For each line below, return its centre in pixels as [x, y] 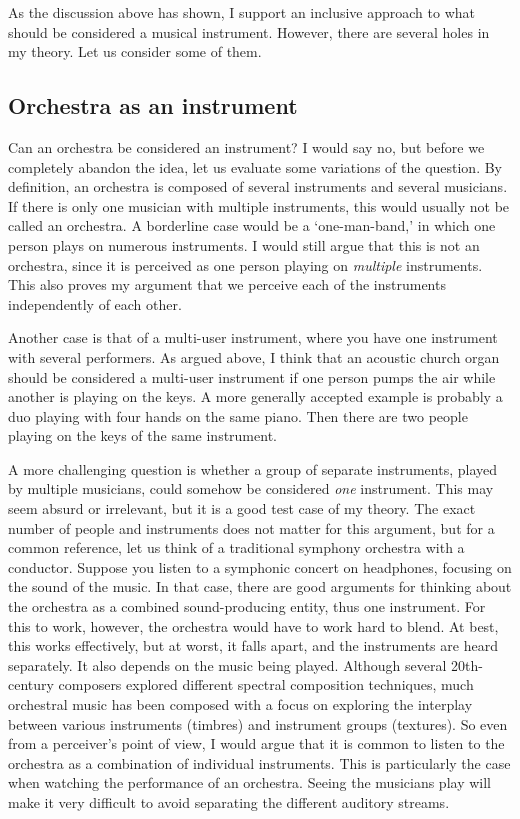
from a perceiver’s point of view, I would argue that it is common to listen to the [256, 743]
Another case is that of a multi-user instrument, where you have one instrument [253, 337]
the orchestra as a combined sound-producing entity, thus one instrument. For [247, 606]
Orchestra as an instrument [153, 105]
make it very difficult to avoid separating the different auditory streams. [229, 801]
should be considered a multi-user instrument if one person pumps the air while [252, 376]
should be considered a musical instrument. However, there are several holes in [249, 31]
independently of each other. [95, 303]
